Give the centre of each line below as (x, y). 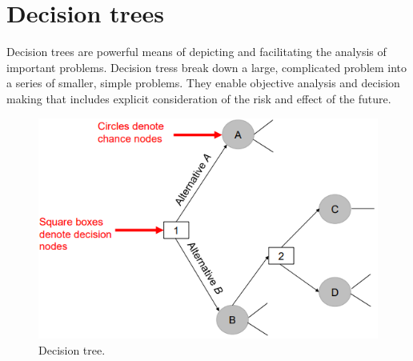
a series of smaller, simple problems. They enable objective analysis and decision (203, 83)
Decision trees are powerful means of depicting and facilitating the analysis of (196, 52)
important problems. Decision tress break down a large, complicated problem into (207, 67)
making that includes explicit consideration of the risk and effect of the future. (199, 98)
